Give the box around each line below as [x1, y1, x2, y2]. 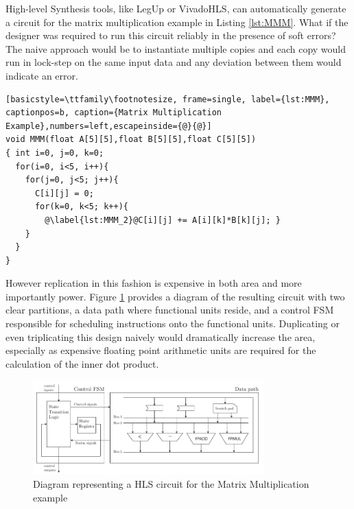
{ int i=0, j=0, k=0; [5, 147, 104, 158]
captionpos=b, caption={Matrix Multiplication [5, 108, 222, 118]
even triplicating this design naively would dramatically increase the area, [5, 329, 316, 344]
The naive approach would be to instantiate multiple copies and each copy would [5, 41, 346, 56]
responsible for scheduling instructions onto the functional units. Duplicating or [5, 316, 340, 331]
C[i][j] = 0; [34, 188, 94, 198]
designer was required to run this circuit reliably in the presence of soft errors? [5, 28, 336, 43]
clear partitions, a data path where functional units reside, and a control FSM [5, 303, 334, 317]
